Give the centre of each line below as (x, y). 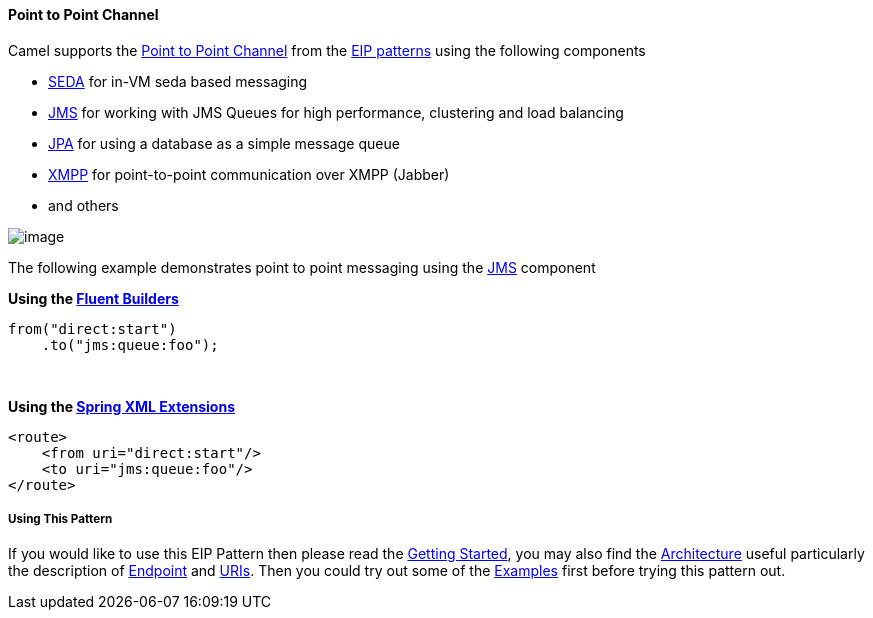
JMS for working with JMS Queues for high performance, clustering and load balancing (336, 112)
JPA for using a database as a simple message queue (224, 143)
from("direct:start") (92, 328)
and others (83, 205)
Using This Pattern (60, 519)
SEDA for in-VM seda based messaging (178, 81)
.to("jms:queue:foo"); (130, 344)
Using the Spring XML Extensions (121, 406)
